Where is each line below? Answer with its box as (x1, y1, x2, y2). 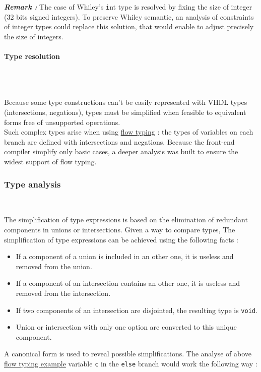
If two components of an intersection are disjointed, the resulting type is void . (16, 304, 257, 315)
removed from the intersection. (16, 287, 111, 298)
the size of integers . (4, 31, 63, 41)
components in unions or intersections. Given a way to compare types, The (4, 224, 235, 234)
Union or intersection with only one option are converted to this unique (16, 322, 237, 332)
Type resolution (4, 51, 60, 61)
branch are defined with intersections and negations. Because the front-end (4, 136, 235, 147)
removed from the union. (16, 261, 92, 271)
